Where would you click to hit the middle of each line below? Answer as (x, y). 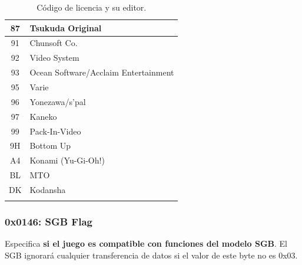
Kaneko (43, 116)
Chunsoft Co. (54, 43)
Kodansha (48, 189)
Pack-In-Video (55, 131)
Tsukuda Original (66, 27)
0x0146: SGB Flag (49, 222)
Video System (54, 58)
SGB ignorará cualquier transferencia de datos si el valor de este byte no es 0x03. (151, 255)
